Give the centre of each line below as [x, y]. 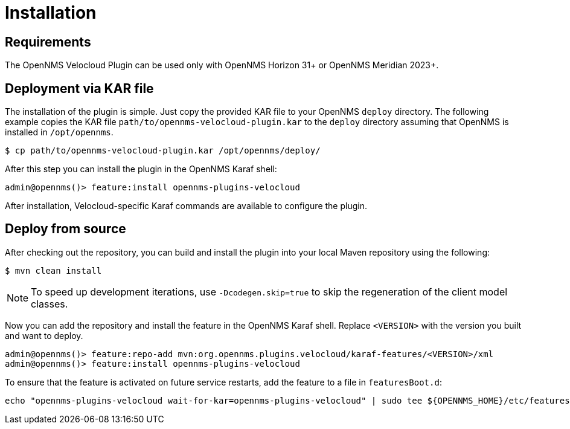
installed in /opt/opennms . [59, 132]
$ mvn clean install [53, 270]
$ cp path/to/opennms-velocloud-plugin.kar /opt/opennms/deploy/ [163, 151]
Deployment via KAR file [79, 88]
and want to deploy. [44, 335]
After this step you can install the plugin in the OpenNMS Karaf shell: [141, 169]
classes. [50, 304]
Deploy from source [66, 229]
